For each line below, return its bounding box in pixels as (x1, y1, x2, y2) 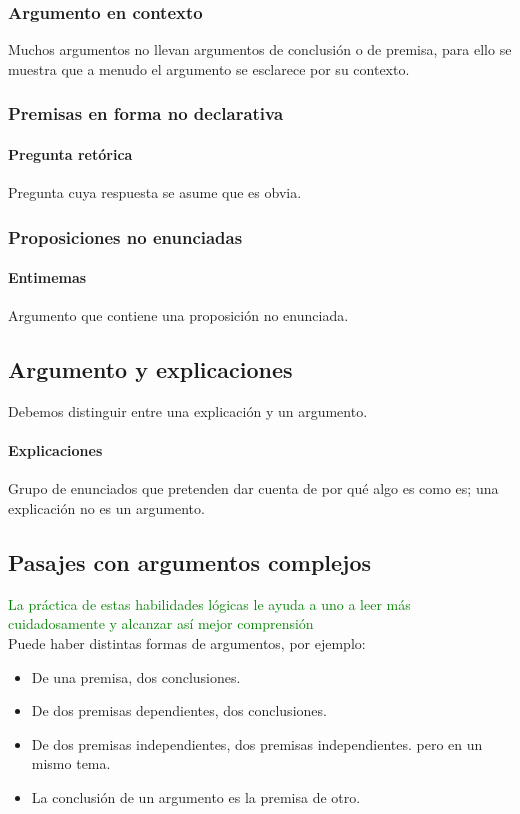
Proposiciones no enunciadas (8, 224, 243, 249)
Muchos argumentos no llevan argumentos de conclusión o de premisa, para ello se (8, 39, 512, 60)
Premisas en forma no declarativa (8, 101, 284, 126)
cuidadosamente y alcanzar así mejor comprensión (8, 613, 314, 634)
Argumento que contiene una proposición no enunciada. (8, 305, 349, 326)
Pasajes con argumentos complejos (8, 547, 372, 578)
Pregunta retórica (8, 143, 133, 164)
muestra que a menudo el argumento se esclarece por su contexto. (8, 58, 410, 79)
